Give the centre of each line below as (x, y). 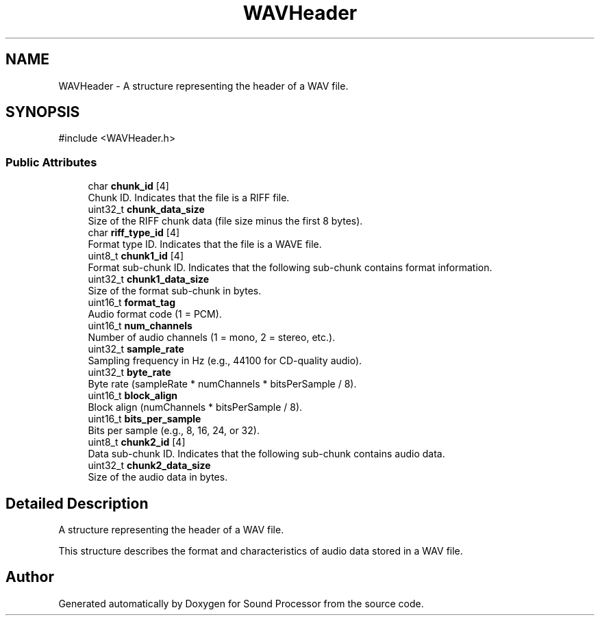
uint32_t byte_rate (129, 372)
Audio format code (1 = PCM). (155, 314)
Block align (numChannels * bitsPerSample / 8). (195, 407)
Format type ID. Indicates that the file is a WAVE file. (205, 244)
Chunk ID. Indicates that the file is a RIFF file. (189, 198)
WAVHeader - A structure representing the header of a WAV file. (203, 86)
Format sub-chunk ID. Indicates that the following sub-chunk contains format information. (290, 268)
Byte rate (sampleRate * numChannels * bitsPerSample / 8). (222, 384)
